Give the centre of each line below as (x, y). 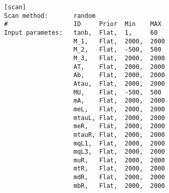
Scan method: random (50, 16)
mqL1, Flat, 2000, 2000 (119, 143)
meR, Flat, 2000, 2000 (119, 126)
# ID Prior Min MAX (83, 24)
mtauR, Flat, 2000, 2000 (119, 135)
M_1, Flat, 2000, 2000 (119, 41)
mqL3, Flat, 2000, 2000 (119, 152)
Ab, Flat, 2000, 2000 (119, 75)
